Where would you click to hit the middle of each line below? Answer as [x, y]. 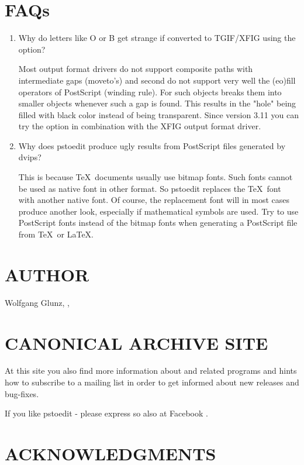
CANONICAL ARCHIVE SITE [137, 342]
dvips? [30, 157]
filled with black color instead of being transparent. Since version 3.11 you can [158, 114]
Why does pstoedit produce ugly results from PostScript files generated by [152, 145]
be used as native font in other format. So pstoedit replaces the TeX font [150, 188]
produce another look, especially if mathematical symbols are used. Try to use [158, 211]
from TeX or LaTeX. [56, 234]
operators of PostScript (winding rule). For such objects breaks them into [150, 92]
